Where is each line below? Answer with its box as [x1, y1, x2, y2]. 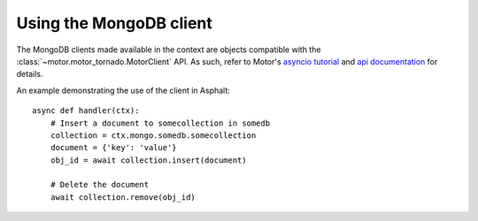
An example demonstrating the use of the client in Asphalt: [16, 85, 230, 95]
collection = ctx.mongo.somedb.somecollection [50, 130, 257, 141]
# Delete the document [50, 179, 150, 190]
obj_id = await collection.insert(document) [50, 155, 247, 165]
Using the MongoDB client [16, 13, 212, 33]
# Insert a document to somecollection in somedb [50, 118, 270, 128]
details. [16, 69, 43, 80]
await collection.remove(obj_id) [50, 192, 197, 202]
